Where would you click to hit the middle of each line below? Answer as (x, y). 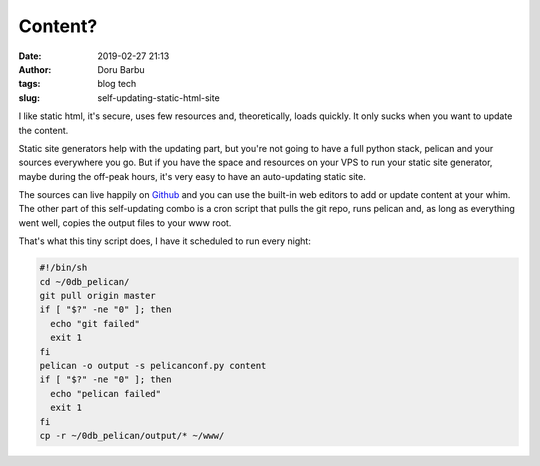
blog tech (117, 84)
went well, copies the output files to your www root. (125, 222)
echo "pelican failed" (106, 393)
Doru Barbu (121, 69)
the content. (43, 130)
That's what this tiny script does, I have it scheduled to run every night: (165, 241)
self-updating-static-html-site (158, 97)
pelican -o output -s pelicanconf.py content (153, 365)
